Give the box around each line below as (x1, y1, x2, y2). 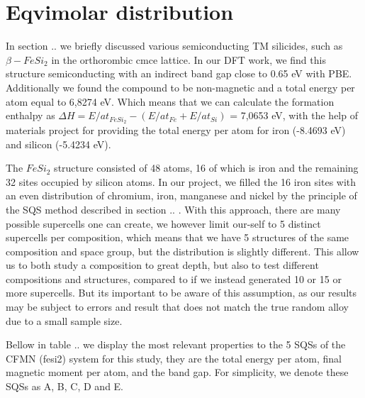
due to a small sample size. (6, 313, 123, 328)
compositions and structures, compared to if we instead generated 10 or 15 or (6, 271, 342, 286)
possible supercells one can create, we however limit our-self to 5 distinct (6, 216, 321, 231)
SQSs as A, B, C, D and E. (6, 379, 124, 394)
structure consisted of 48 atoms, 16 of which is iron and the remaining (54, 160, 359, 175)
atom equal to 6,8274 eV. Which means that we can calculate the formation (6, 94, 335, 109)
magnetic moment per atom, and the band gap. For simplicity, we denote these (6, 365, 349, 380)
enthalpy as (6, 108, 55, 123)
